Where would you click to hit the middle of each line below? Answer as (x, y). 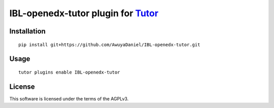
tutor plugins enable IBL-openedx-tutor (69, 72)
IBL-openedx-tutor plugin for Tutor (84, 13)
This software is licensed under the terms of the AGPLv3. (69, 98)
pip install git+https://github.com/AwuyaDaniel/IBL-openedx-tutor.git (109, 45)
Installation (27, 31)
